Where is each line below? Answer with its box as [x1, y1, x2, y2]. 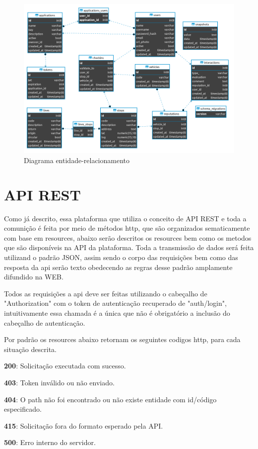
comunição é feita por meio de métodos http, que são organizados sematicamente [4, 223, 250, 233]
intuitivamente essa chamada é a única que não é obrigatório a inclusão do [4, 308, 230, 318]
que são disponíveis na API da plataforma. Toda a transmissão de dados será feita [4, 242, 254, 253]
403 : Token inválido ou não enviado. [4, 377, 115, 387]
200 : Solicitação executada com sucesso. [4, 360, 126, 371]
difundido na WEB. [4, 271, 64, 282]
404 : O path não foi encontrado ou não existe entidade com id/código [4, 394, 217, 404]
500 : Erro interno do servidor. [4, 437, 96, 448]
